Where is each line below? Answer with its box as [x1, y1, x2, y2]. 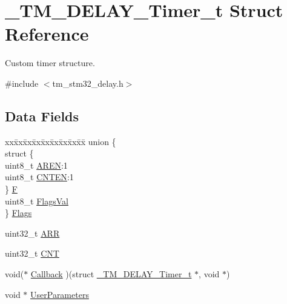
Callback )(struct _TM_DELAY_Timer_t [30, 268, 192, 280]
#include [5, 76, 39, 89]
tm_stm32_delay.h [52, 76, 124, 89]
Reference [5, 21, 89, 46]
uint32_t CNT [5, 247, 59, 260]
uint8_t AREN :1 [5, 158, 68, 171]
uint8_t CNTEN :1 [5, 171, 74, 183]
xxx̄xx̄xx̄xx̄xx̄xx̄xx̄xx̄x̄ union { [5, 135, 116, 147]
